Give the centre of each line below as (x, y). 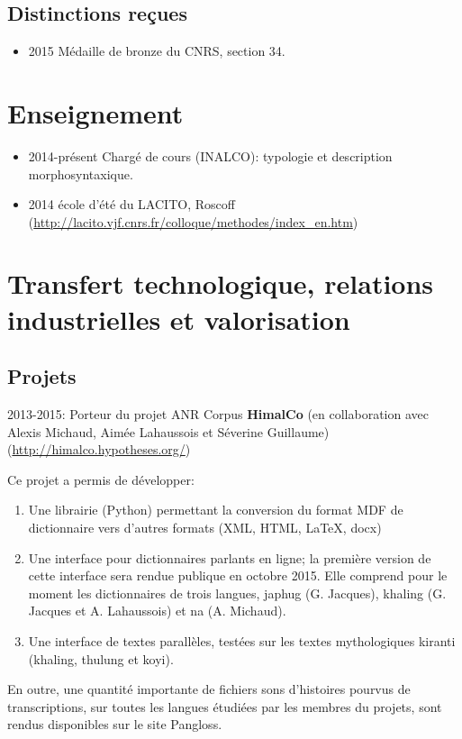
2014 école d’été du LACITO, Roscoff (131, 204)
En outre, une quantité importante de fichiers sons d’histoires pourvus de (209, 689)
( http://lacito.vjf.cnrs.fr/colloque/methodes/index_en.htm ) (193, 221)
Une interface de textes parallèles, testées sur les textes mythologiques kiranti (242, 641)
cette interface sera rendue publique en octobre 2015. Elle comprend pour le (238, 575)
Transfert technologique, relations (221, 283)
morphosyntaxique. (81, 173)
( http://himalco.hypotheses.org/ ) (99, 449)
